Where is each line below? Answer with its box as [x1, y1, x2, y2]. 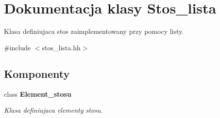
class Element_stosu [4, 88, 71, 99]
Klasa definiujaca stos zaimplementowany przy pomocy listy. [4, 26, 184, 36]
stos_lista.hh [42, 42, 81, 52]
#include [4, 42, 31, 52]
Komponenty [4, 66, 70, 81]
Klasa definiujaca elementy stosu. [4, 105, 103, 115]
